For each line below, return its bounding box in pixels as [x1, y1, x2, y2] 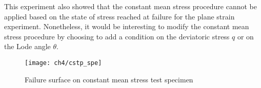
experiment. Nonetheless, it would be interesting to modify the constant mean [4, 21, 249, 32]
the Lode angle [4, 41, 51, 52]
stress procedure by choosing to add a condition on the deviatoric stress [4, 31, 230, 41]
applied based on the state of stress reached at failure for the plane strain [4, 11, 235, 21]
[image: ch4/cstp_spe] [25, 59, 102, 67]
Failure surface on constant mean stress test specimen [25, 74, 193, 84]
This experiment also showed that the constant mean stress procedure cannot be [4, 1, 257, 11]
